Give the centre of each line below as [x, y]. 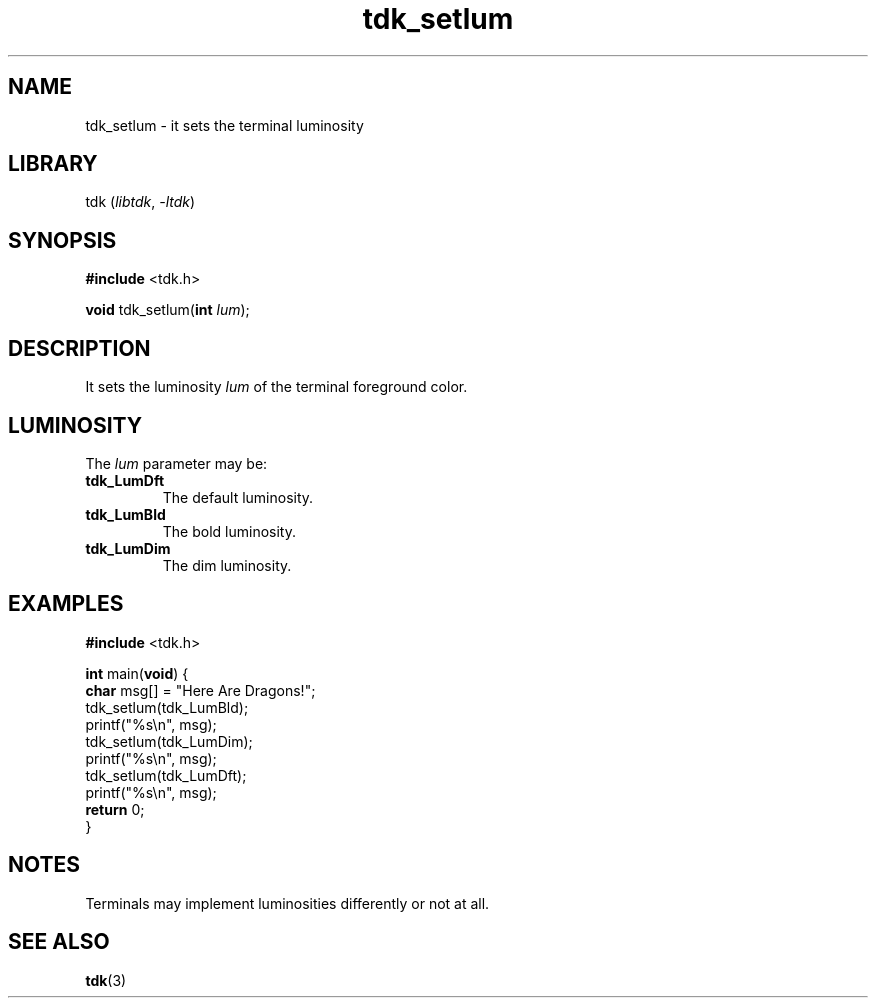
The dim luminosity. [227, 565]
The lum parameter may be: [176, 463]
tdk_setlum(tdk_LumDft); [166, 775]
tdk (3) [106, 980]
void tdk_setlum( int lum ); [167, 310]
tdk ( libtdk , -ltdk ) [140, 202]
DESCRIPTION [79, 348]
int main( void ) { [137, 673]
